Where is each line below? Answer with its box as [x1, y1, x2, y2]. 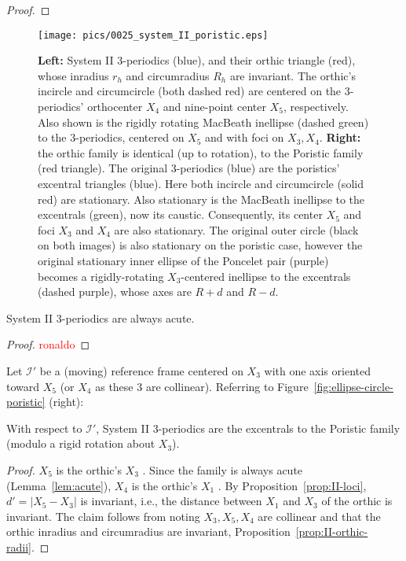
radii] [6, 538, 31, 555]
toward [6, 378, 40, 394]
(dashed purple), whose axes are [38, 283, 192, 300]
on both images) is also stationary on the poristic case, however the [38, 237, 363, 253]
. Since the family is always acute [142, 461, 303, 478]
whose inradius [38, 67, 109, 83]
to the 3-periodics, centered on [38, 129, 185, 146]
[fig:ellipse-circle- [313, 378, 393, 394]
